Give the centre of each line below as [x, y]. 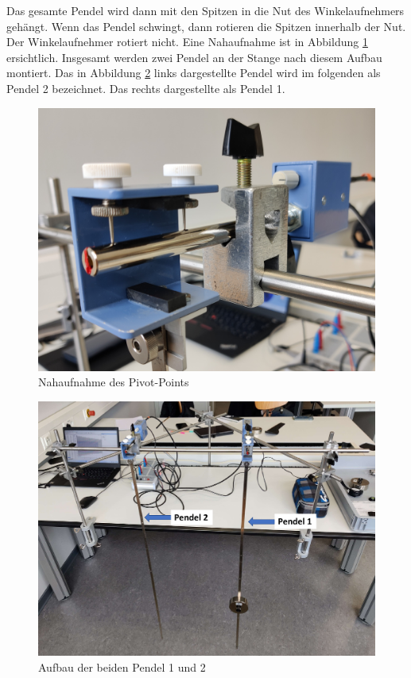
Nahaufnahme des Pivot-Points [114, 382]
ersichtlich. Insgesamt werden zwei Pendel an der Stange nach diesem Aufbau [194, 57]
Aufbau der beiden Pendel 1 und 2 [122, 666]
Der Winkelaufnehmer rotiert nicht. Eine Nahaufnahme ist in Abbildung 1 [187, 42]
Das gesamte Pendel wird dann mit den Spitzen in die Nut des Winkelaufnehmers [205, 10]
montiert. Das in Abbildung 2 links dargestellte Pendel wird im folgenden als [194, 73]
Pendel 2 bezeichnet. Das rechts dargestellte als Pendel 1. [146, 88]
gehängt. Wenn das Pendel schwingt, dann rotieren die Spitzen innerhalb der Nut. [206, 26]
